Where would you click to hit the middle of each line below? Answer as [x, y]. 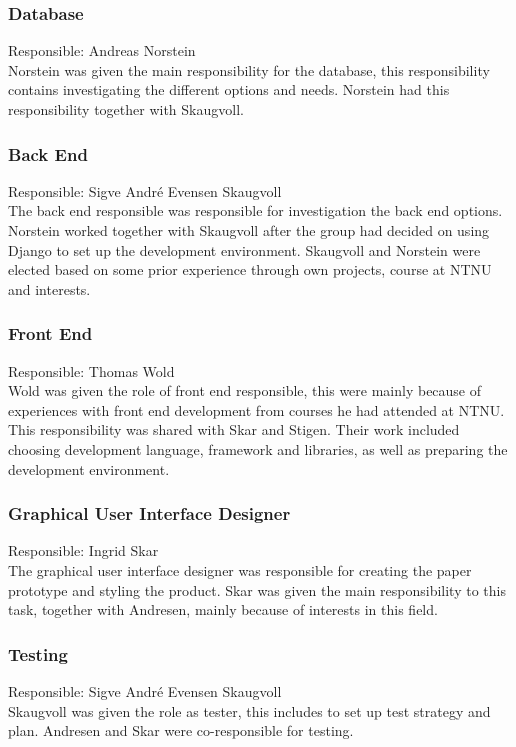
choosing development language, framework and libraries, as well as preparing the [258, 448]
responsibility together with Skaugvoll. [126, 109]
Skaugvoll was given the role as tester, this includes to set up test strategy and [249, 710]
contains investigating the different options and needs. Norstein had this [229, 89]
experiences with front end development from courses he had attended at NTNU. [256, 409]
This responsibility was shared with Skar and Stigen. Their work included [234, 429]
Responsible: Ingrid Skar [83, 550]
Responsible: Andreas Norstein [102, 50]
